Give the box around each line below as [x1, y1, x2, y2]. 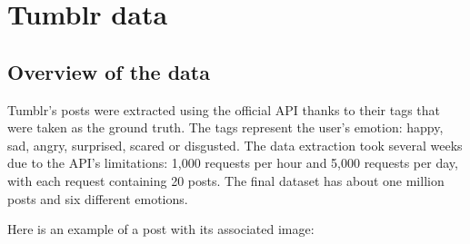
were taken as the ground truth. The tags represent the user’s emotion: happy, [7, 118, 444, 137]
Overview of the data [7, 57, 210, 85]
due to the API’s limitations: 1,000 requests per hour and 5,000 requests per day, [7, 153, 458, 172]
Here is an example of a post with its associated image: [7, 220, 315, 239]
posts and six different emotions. [7, 189, 188, 208]
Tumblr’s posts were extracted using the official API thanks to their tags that [7, 100, 441, 119]
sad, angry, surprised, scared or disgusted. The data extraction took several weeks [7, 135, 463, 154]
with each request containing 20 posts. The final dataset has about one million [7, 171, 445, 190]
